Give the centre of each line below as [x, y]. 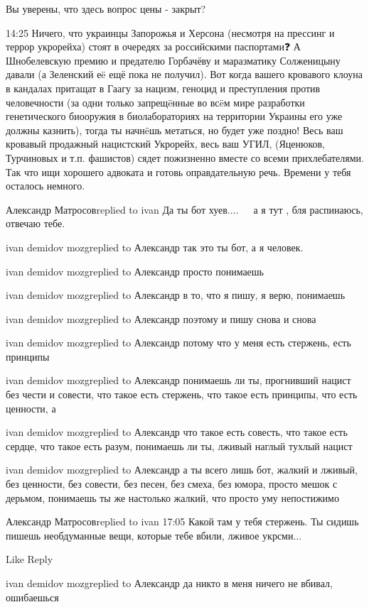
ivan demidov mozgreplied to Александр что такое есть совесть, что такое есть [177, 432]
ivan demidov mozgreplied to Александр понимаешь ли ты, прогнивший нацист [178, 380]
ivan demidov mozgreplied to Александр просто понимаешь [135, 271]
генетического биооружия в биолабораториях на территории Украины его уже [174, 116]
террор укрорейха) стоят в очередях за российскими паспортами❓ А [153, 47]
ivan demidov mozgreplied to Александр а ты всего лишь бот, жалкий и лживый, [182, 470]
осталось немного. [46, 186]
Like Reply [30, 559]
